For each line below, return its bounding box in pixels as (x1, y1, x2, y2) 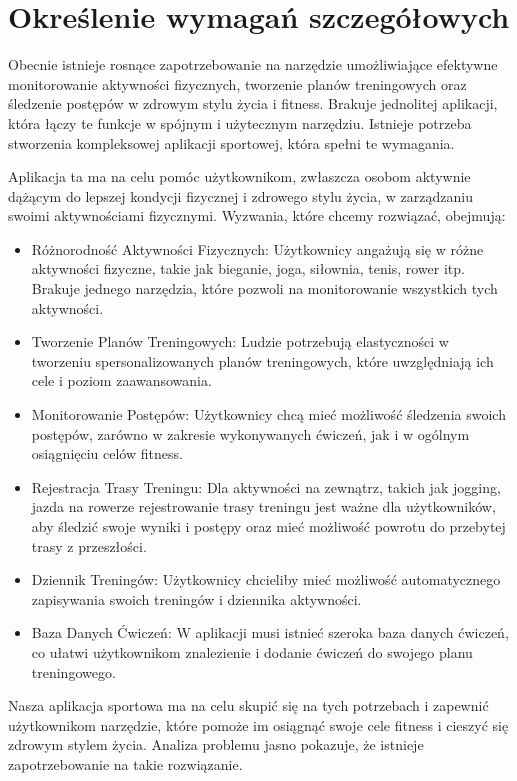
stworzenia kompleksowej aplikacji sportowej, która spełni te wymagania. (8, 132, 455, 153)
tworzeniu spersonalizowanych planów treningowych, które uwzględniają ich (31, 350, 494, 371)
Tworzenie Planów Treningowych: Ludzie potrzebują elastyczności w (31, 331, 449, 352)
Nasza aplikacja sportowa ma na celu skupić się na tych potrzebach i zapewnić (8, 695, 489, 716)
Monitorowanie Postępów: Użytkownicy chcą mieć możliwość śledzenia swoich (31, 404, 506, 425)
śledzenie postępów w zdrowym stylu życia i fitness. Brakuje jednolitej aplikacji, (8, 93, 498, 114)
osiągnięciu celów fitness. (31, 443, 183, 464)
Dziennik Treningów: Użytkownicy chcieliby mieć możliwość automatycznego (31, 569, 501, 590)
